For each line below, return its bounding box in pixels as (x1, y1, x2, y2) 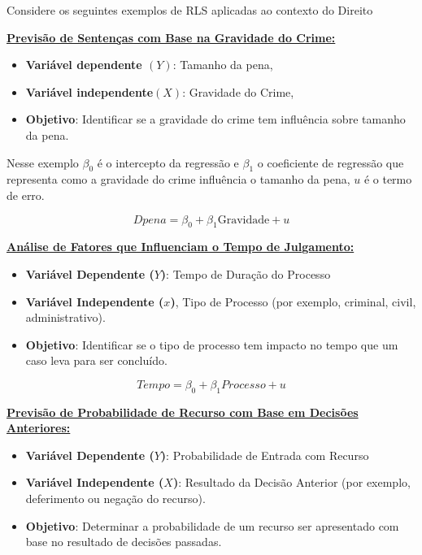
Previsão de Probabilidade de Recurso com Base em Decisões (7, 403, 359, 420)
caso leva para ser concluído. (25, 352, 167, 369)
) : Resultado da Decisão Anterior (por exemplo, (172, 474, 411, 491)
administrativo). (25, 309, 106, 326)
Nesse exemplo (7, 154, 79, 171)
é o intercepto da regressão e (97, 154, 239, 171)
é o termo (363, 171, 412, 188)
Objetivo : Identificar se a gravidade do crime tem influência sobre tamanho (25, 111, 406, 128)
